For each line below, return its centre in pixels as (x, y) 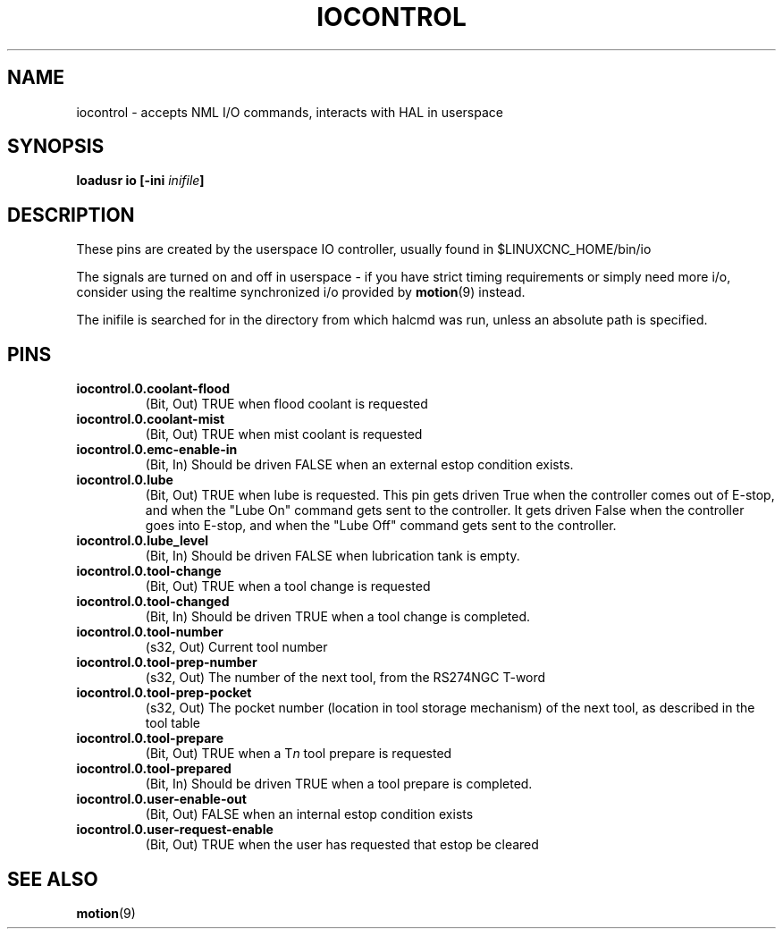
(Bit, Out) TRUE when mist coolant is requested (284, 434)
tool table (173, 723)
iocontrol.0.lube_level (143, 541)
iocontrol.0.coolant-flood (153, 389)
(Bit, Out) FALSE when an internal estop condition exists (309, 814)
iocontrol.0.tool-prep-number (167, 662)
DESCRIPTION (71, 215)
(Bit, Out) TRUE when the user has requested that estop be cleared (342, 845)
